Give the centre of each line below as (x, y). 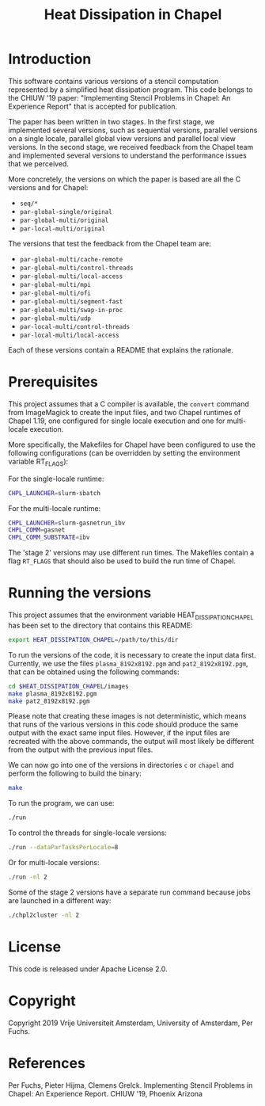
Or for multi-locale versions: (54, 863)
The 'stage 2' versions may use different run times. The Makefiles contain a (131, 553)
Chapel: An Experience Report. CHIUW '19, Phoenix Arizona (106, 1093)
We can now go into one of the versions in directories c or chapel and (121, 765)
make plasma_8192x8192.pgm (53, 694)
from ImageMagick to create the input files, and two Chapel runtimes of (125, 412)
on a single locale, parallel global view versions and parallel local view (122, 138)
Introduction (50, 59)
